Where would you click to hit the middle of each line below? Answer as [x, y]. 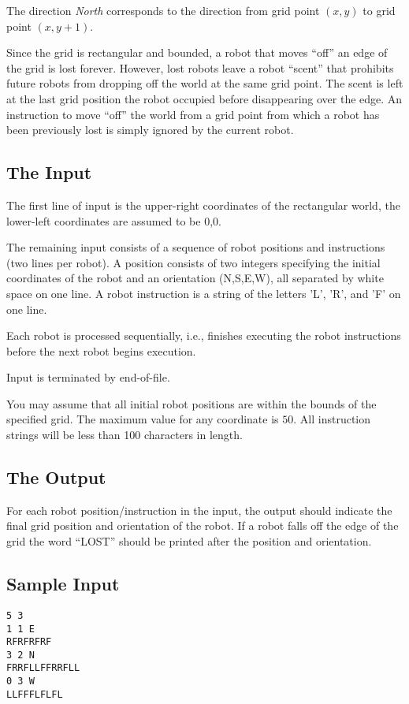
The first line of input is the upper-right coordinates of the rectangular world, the [203, 205]
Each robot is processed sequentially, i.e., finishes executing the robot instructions [204, 335]
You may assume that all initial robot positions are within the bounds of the [191, 403]
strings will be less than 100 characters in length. [125, 435]
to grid [379, 10]
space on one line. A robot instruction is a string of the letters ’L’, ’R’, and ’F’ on [204, 293]
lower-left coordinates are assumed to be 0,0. [114, 220]
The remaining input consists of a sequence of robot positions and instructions [196, 247]
